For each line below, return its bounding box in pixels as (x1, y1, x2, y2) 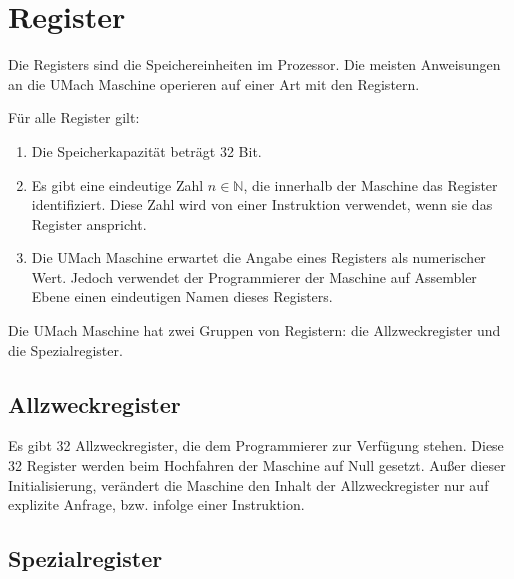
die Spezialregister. (8, 339, 123, 360)
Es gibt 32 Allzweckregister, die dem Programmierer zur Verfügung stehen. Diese (8, 435, 504, 456)
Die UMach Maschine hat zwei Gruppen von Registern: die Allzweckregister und (8, 320, 501, 341)
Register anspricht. (31, 213, 147, 234)
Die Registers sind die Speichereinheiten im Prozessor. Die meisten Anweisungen (8, 54, 501, 75)
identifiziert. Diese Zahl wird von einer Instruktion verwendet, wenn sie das (31, 194, 493, 215)
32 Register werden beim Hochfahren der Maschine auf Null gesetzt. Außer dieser (8, 455, 506, 476)
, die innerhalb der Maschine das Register (243, 174, 498, 195)
